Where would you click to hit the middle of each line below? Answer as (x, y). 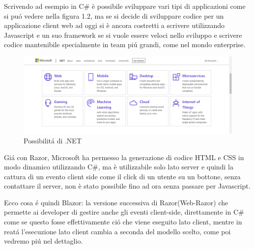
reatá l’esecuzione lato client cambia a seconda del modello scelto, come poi (117, 231)
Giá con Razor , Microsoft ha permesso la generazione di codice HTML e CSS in (124, 157)
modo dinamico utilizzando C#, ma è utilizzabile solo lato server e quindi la (119, 167)
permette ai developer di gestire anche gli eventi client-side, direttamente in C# (124, 212)
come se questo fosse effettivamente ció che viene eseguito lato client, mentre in (123, 222)
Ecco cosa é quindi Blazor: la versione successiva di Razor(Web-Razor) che (116, 202)
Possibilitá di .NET (53, 140)
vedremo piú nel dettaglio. (43, 241)
